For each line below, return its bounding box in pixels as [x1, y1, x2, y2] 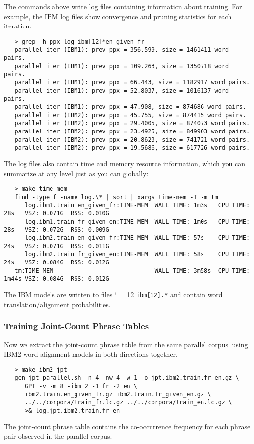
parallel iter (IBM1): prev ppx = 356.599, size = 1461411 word [14, 46, 229, 53]
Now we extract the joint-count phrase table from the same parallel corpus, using [4, 339, 248, 349]
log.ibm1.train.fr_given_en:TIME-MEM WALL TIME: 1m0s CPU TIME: [25, 218, 250, 225]
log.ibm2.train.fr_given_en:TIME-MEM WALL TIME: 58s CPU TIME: [25, 251, 250, 258]
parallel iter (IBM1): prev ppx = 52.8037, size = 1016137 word [14, 87, 229, 94]
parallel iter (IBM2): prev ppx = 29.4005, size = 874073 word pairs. [14, 120, 250, 127]
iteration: [4, 21, 32, 31]
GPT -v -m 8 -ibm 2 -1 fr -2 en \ [25, 383, 138, 390]
